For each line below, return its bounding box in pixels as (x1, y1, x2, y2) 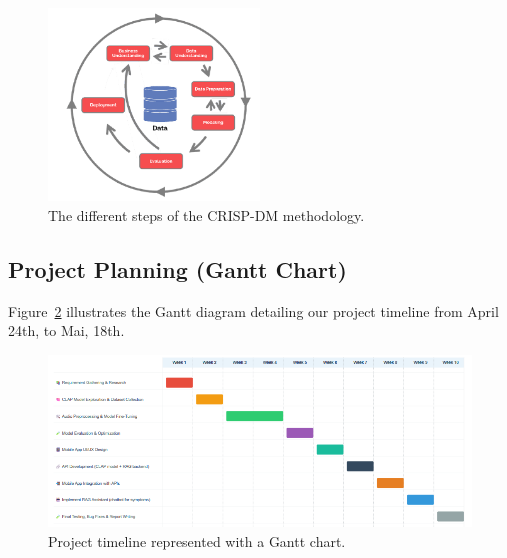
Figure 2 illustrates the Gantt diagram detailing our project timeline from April (8, 300, 499, 321)
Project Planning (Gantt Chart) (8, 254, 347, 285)
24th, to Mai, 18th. (8, 320, 125, 341)
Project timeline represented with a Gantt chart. (48, 530, 346, 551)
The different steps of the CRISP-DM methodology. (48, 205, 365, 226)
